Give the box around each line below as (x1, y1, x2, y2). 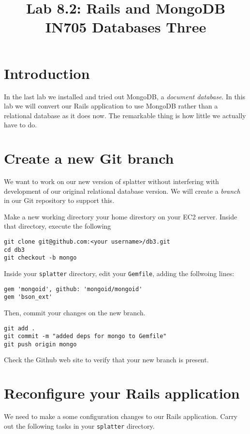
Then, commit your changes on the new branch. (4, 307, 146, 317)
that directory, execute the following (4, 221, 111, 231)
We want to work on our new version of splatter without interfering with (4, 176, 219, 186)
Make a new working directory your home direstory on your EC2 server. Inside (4, 211, 237, 221)
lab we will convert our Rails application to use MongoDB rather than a (4, 101, 218, 111)
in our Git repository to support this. (4, 195, 115, 205)
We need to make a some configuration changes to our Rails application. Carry (4, 411, 237, 421)
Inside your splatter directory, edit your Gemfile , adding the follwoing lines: (4, 268, 235, 278)
